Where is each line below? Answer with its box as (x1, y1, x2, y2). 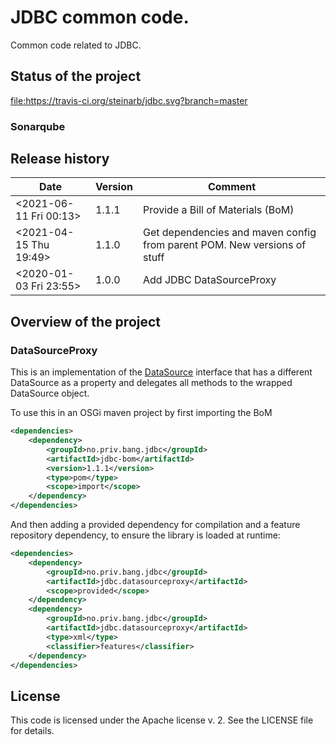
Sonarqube (10, 119, 66, 133)
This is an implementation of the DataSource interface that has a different (10, 366, 313, 378)
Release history (10, 151, 110, 168)
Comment (207, 180, 257, 194)
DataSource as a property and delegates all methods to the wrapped (10, 377, 293, 389)
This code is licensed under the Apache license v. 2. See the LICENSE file (10, 714, 314, 726)
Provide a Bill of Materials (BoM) (142, 203, 295, 217)
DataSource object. (10, 387, 90, 400)
